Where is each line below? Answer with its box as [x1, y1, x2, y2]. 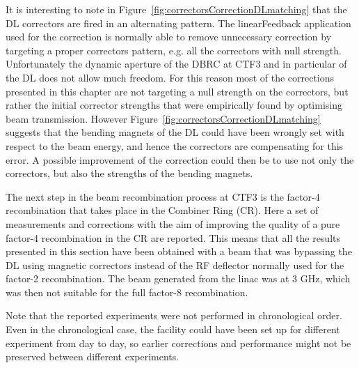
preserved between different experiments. [6, 349, 179, 364]
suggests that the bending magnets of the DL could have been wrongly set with [6, 125, 344, 139]
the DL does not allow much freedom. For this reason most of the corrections [6, 70, 335, 84]
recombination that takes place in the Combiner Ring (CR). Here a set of [6, 203, 319, 217]
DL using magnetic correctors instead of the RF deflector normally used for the [6, 257, 344, 272]
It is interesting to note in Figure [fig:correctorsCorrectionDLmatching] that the [6, 2, 347, 16]
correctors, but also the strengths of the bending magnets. [6, 166, 253, 181]
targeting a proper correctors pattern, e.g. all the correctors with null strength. [6, 43, 342, 57]
